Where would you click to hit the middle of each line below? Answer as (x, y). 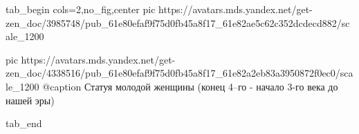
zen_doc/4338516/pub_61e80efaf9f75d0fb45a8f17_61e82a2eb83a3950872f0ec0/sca (179, 73)
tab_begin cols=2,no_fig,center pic (81, 9)
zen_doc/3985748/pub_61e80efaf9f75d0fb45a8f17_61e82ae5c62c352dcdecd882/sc (178, 22)
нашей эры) (30, 100)
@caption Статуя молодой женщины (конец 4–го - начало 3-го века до (190, 86)
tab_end (24, 123)
